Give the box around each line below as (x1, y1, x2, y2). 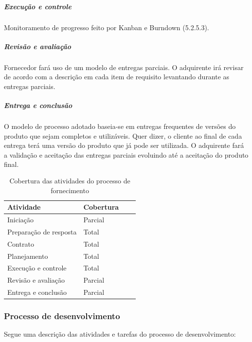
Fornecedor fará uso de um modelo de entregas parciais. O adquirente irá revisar (4, 62, 244, 72)
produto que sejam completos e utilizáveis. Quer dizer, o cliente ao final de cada (4, 130, 242, 141)
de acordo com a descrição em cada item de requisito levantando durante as (4, 72, 230, 82)
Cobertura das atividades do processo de (9, 176, 130, 186)
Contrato (7, 238, 34, 249)
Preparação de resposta (7, 226, 77, 236)
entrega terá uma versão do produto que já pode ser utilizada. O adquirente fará (4, 140, 244, 150)
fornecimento (51, 185, 89, 195)
